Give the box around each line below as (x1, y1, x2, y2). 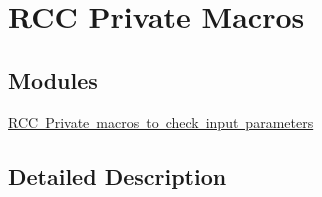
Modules (8, 64, 98, 95)
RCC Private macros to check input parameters (8, 111, 314, 132)
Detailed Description (8, 160, 227, 191)
